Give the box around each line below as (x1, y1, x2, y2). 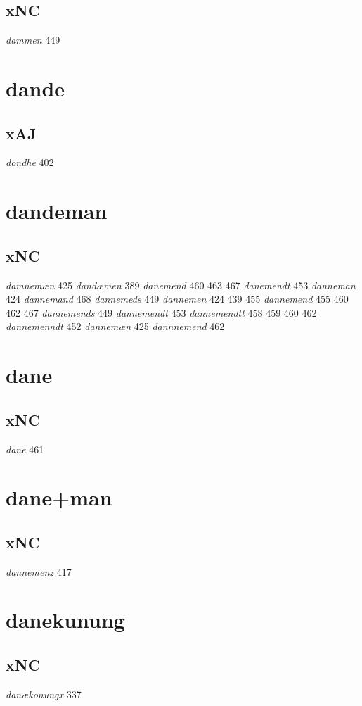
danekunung (6, 605, 125, 634)
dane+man (6, 483, 112, 512)
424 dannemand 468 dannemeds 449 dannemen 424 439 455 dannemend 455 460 (6, 291, 349, 306)
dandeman (6, 196, 108, 225)
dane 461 (6, 441, 44, 456)
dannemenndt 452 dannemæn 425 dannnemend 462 (6, 319, 225, 334)
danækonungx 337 (6, 686, 82, 701)
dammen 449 (6, 32, 60, 47)
